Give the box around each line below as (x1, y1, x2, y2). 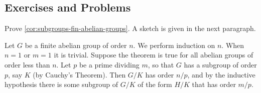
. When (221, 39, 244, 50)
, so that (148, 59, 174, 69)
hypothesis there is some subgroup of (5, 79, 118, 89)
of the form (138, 79, 172, 89)
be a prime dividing (79, 59, 140, 69)
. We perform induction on (133, 39, 215, 50)
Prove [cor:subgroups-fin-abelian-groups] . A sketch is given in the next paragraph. (5, 23, 256, 33)
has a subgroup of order (184, 59, 257, 69)
